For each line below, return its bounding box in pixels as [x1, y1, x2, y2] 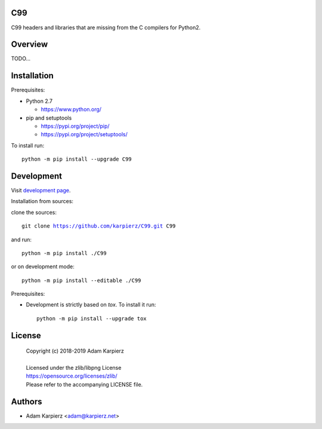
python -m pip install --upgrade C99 [21, 156, 132, 163]
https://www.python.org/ [41, 106, 101, 113]
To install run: [11, 142, 45, 149]
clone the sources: [11, 209, 57, 216]
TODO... [11, 55, 31, 62]
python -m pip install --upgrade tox [36, 315, 147, 322]
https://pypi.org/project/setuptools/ [41, 131, 128, 138]
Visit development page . [11, 186, 71, 194]
